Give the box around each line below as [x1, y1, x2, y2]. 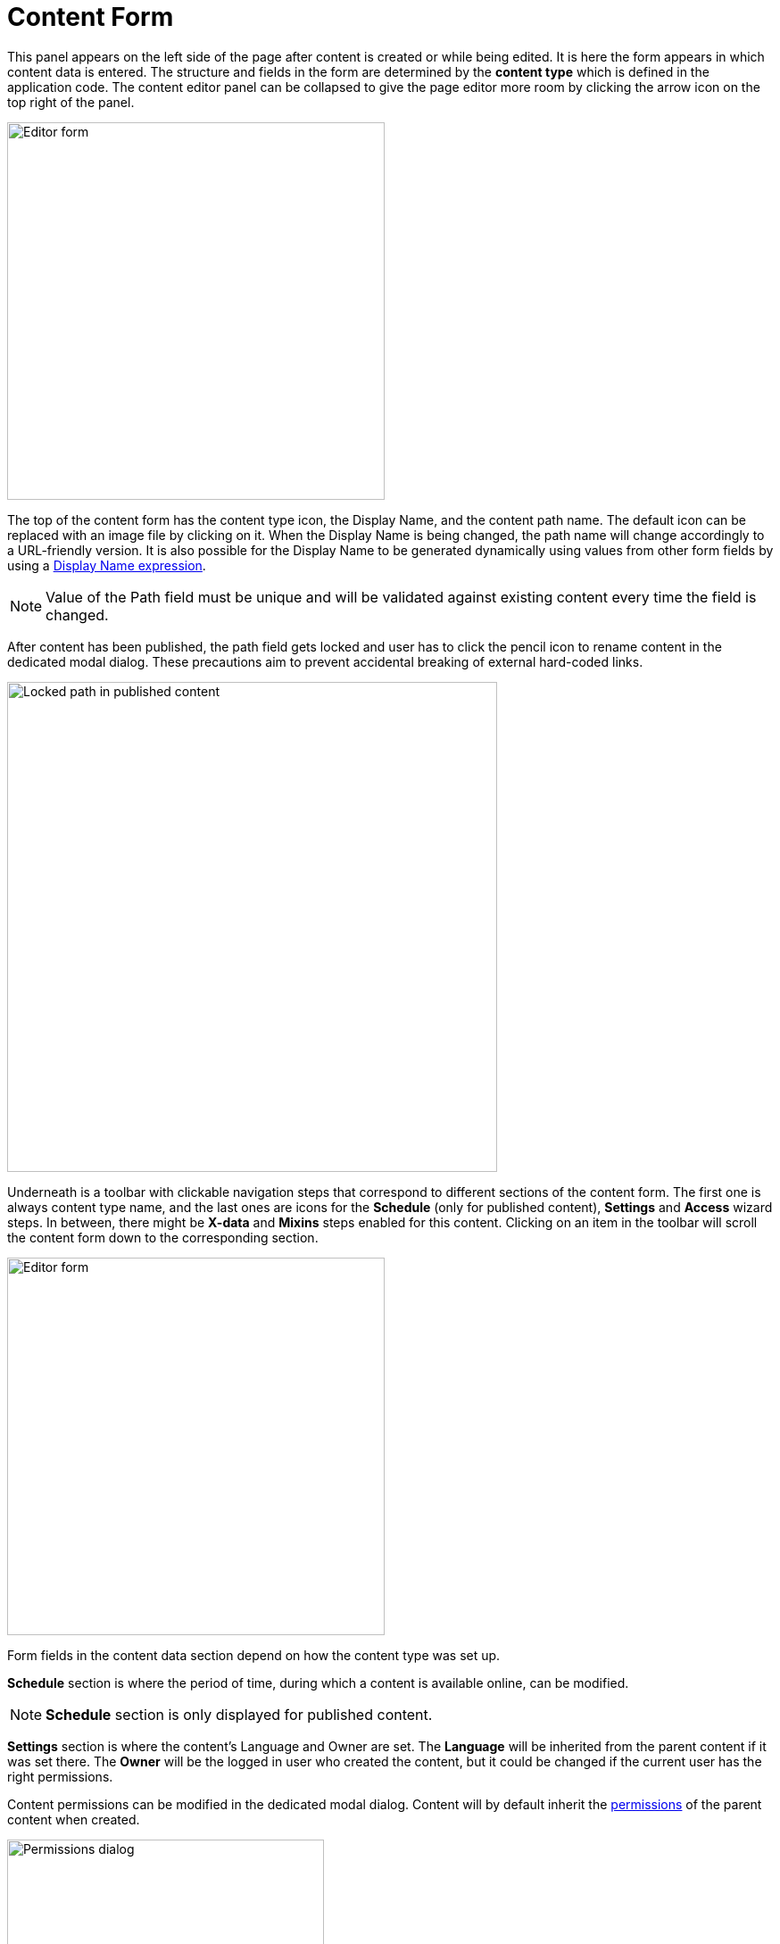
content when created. [7, 1811, 140, 1827]
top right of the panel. [7, 94, 135, 110]
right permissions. [7, 1768, 113, 1784]
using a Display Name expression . [7, 557, 206, 573]
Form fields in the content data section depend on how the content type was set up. [7, 1647, 501, 1663]
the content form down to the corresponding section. [7, 1229, 319, 1245]
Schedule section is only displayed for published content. [46, 1705, 433, 1724]
